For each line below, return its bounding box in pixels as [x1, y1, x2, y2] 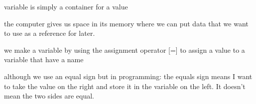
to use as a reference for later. [4, 28, 95, 38]
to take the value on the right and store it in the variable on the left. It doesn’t [4, 81, 246, 91]
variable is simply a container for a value [4, 1, 128, 11]
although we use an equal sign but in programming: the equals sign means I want [4, 71, 253, 81]
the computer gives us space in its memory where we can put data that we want [4, 18, 249, 28]
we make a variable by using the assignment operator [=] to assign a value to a [4, 44, 245, 55]
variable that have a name [4, 54, 84, 65]
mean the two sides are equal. [4, 91, 94, 101]
